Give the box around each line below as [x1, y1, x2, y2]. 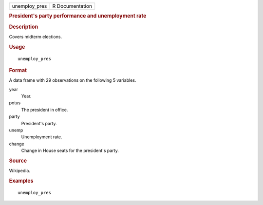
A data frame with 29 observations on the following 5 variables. [9, 77, 136, 83]
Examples [9, 177, 34, 184]
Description [9, 23, 38, 30]
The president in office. [21, 107, 68, 112]
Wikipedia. [9, 168, 30, 174]
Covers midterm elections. [9, 34, 62, 39]
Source [9, 157, 27, 164]
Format [9, 67, 27, 74]
